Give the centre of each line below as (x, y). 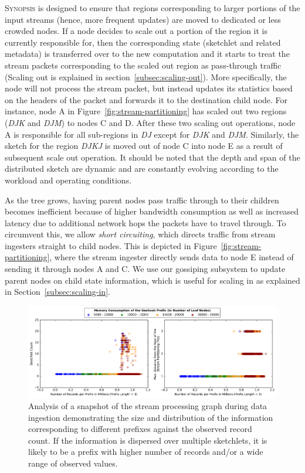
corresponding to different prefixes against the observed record (140, 429)
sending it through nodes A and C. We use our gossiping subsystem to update (145, 269)
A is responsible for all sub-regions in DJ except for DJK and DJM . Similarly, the (152, 134)
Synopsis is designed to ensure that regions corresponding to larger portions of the (152, 8)
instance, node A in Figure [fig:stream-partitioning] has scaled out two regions (146, 111)
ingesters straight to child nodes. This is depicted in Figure (111, 245)
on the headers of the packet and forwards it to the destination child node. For (146, 99)
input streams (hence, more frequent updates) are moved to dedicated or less (143, 19)
